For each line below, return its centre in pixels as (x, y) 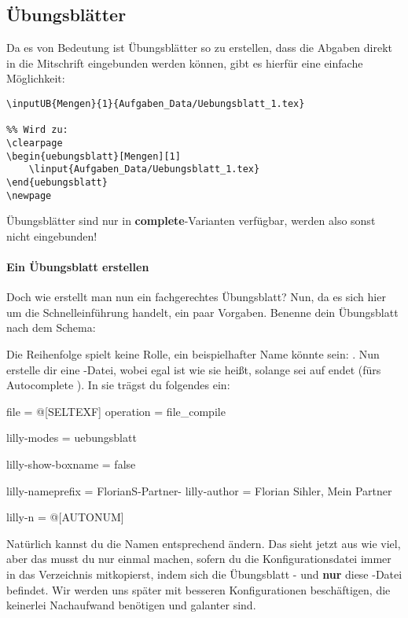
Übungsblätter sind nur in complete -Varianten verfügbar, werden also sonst (191, 221)
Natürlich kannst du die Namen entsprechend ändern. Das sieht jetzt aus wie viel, (204, 543)
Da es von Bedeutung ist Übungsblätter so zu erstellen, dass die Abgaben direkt (200, 48)
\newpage (29, 195)
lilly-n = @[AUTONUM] (65, 517)
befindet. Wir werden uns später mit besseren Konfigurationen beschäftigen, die (198, 589)
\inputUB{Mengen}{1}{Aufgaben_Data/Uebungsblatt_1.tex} (156, 103)
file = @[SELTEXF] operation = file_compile (116, 411)
